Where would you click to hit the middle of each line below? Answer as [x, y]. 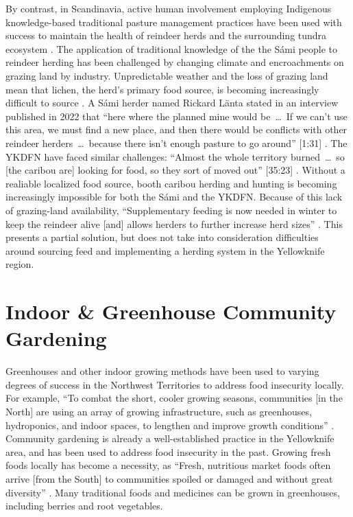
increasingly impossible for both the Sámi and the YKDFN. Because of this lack [174, 197]
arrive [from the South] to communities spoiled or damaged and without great [169, 478]
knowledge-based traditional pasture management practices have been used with [174, 22]
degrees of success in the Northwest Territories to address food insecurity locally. [175, 384]
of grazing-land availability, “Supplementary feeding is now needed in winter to [171, 210]
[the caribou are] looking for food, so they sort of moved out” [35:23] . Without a [175, 170]
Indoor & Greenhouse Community [171, 311]
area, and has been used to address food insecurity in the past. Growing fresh [168, 451]
